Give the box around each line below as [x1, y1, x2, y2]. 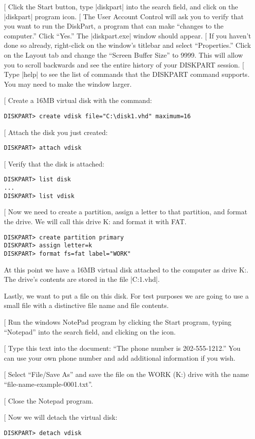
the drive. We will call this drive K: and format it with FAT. [4, 216, 187, 226]
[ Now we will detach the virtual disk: [4, 412, 118, 422]
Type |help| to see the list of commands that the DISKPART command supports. [4, 69, 250, 79]
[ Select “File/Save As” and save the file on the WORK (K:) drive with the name [4, 369, 249, 379]
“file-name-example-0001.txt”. [4, 378, 93, 389]
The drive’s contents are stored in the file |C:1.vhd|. [4, 274, 160, 284]
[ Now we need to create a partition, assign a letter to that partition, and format [4, 206, 248, 217]
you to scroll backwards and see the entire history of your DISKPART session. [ [4, 59, 244, 69]
